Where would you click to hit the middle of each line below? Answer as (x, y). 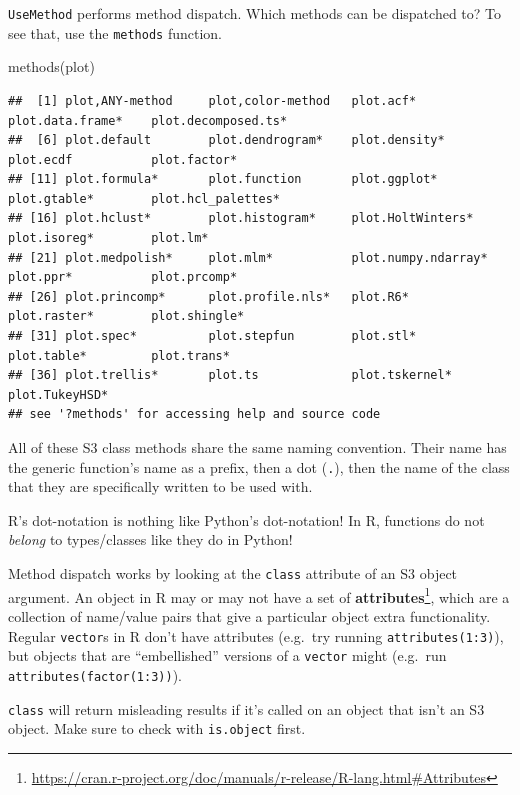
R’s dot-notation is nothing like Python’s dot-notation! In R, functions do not (246, 519)
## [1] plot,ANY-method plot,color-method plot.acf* (212, 100)
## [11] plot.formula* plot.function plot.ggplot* (223, 179)
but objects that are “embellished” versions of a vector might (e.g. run (227, 655)
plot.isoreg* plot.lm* (108, 238)
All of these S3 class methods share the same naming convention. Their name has (257, 447)
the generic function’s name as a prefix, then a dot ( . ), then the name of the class (259, 466)
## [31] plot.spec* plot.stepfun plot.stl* (212, 336)
